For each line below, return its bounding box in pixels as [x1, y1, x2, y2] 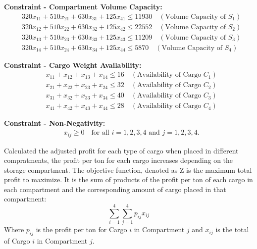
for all [91, 129, 109, 137]
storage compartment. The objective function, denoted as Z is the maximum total [4, 164, 252, 175]
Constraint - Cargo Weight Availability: [4, 59, 142, 70]
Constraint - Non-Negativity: [4, 118, 105, 128]
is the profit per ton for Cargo [36, 224, 127, 235]
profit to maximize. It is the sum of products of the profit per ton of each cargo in [4, 174, 253, 185]
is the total [215, 224, 249, 235]
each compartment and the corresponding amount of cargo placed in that [4, 184, 226, 194]
